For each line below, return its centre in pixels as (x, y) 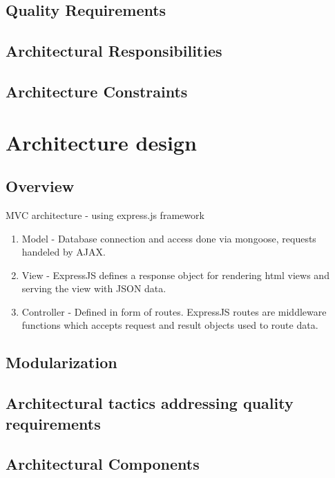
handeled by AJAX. (64, 252)
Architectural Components (103, 464)
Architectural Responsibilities (114, 51)
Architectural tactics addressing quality (150, 403)
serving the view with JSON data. (94, 288)
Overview (40, 186)
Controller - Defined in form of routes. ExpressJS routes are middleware (174, 311)
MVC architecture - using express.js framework (105, 214)
